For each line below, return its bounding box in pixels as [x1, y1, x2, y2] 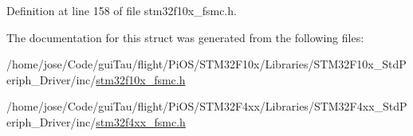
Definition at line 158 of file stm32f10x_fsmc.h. [6, 2, 237, 18]
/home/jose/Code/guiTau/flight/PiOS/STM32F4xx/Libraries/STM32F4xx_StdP [6, 98, 407, 115]
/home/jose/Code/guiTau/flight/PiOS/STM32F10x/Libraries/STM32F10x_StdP [6, 56, 407, 72]
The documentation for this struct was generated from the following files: [6, 29, 364, 45]
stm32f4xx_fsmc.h [96, 113, 186, 130]
